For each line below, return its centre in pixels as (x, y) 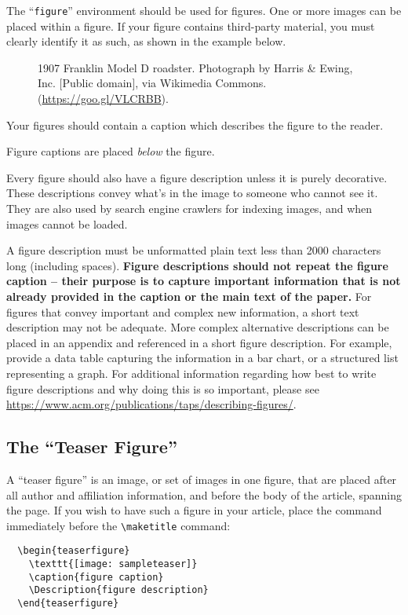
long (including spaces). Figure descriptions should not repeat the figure (197, 265)
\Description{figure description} (118, 590)
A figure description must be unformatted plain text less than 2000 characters (194, 250)
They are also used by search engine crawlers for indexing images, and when (189, 208)
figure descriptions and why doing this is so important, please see (163, 388)
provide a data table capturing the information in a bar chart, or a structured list (202, 358)
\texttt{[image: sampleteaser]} (113, 564)
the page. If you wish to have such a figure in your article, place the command (194, 510)
